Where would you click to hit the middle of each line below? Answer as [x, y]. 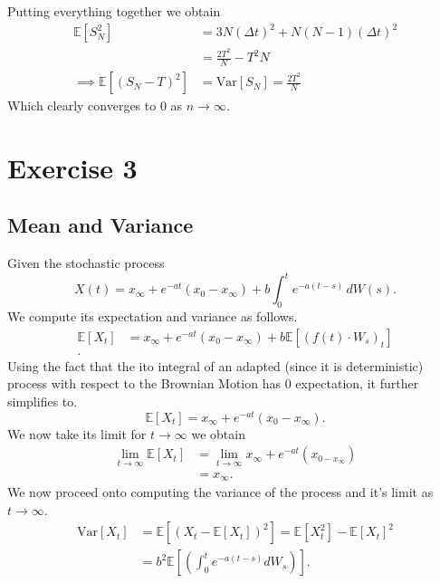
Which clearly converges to [82, 105]
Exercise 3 [72, 167]
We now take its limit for [77, 433]
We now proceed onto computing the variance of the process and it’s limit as [220, 492]
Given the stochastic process [86, 263]
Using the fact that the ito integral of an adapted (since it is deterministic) [215, 365]
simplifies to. [43, 401]
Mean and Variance [100, 225]
